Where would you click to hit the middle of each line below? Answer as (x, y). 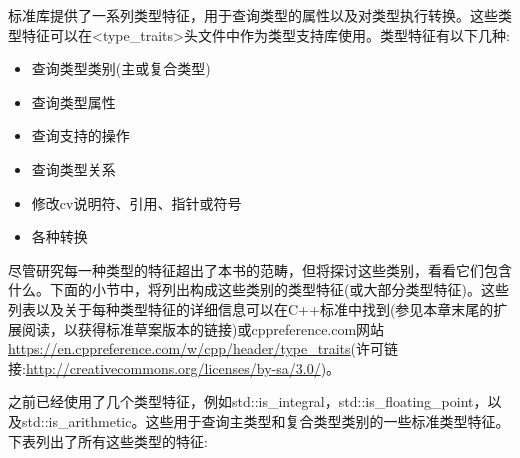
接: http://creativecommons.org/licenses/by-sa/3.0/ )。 (174, 367)
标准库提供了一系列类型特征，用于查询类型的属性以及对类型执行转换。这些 (253, 15)
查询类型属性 (73, 101)
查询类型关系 (73, 168)
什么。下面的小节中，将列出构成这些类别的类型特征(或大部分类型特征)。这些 (258, 289)
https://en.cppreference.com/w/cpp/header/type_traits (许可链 (203, 348)
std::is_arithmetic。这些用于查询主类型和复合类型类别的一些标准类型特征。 (265, 420)
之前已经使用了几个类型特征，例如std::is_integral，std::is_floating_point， (248, 401)
